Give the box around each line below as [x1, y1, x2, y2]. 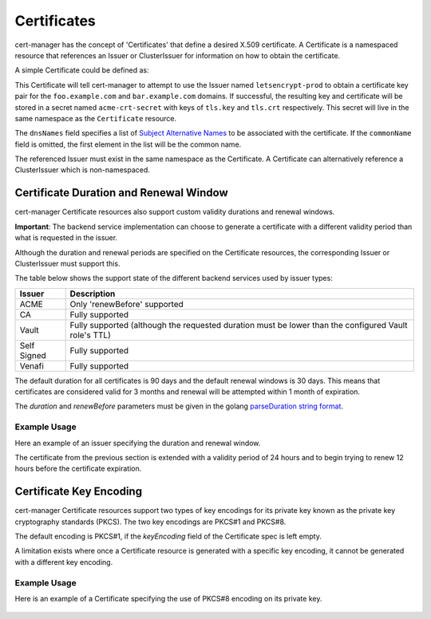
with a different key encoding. [14, 557, 113, 566]
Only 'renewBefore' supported [69, 298, 184, 309]
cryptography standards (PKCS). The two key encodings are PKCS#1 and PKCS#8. [14, 517, 287, 526]
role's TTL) [69, 329, 111, 341]
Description [69, 288, 116, 299]
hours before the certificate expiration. [14, 463, 142, 474]
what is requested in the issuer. [14, 233, 118, 242]
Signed [19, 349, 47, 361]
